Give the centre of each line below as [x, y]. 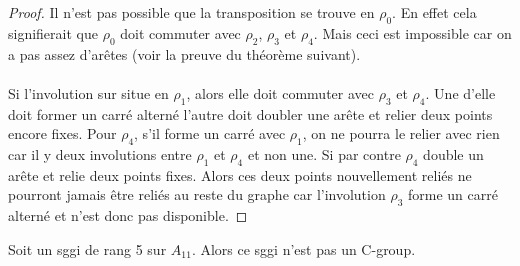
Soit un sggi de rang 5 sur [87, 248]
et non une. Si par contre [324, 153]
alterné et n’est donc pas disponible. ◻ [128, 215]
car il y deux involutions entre [100, 153]
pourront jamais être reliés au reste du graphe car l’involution [197, 194]
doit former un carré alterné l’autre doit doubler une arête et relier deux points [250, 113]
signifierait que [53, 32]
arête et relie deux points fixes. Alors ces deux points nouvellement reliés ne [240, 174]
